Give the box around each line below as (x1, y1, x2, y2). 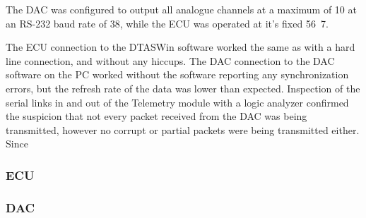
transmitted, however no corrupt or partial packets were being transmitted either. (6, 122, 360, 137)
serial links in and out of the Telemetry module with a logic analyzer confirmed (6, 95, 349, 109)
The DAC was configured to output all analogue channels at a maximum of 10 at (6, 2, 357, 16)
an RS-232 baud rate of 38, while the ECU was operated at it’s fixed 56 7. (6, 16, 329, 30)
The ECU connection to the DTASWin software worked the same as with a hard (6, 40, 355, 54)
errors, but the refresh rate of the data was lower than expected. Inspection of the (6, 80, 360, 95)
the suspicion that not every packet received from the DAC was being (6, 109, 307, 123)
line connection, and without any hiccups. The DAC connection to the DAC (6, 53, 335, 68)
